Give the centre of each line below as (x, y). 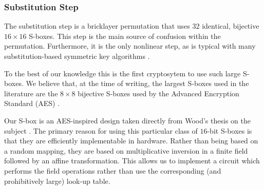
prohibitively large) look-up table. (57, 181)
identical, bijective (231, 26)
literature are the (31, 93)
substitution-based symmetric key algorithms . (77, 56)
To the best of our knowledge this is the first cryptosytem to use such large (122, 73)
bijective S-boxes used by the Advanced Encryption (158, 93)
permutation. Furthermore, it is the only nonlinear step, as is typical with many (130, 46)
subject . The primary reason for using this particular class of (101, 130)
